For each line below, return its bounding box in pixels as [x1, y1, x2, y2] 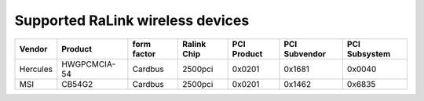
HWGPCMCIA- [61, 59, 116, 70]
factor [132, 48, 156, 59]
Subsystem [346, 48, 391, 59]
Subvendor [283, 48, 326, 59]
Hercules [19, 63, 53, 74]
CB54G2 [61, 78, 93, 89]
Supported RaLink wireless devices [14, 12, 250, 29]
